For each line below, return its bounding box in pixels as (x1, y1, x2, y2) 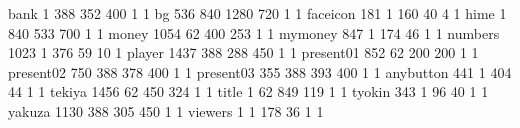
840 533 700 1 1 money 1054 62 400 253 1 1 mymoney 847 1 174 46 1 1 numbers (8, 22, 500, 43)
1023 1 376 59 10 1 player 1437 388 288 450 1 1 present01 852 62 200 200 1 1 (8, 42, 479, 63)
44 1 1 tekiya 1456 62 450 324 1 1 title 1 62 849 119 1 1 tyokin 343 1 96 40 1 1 (8, 81, 489, 102)
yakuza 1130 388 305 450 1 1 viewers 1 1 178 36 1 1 (8, 100, 324, 121)
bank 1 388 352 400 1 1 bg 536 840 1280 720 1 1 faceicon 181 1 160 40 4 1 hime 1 (8, 3, 507, 23)
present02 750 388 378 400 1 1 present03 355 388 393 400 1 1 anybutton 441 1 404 (8, 61, 512, 82)
